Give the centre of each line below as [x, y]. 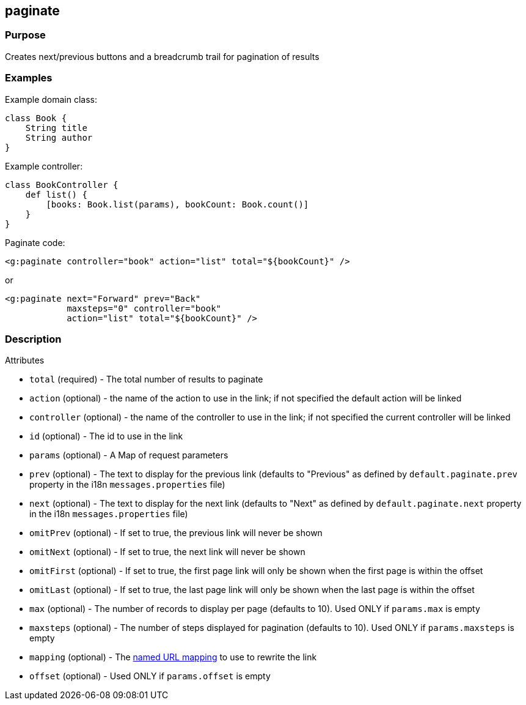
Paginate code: [35, 242]
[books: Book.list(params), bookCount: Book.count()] [177, 204]
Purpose [25, 35]
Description [33, 339]
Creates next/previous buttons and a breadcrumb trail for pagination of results [162, 56]
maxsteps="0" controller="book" [144, 308]
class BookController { [62, 185]
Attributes [25, 360]
